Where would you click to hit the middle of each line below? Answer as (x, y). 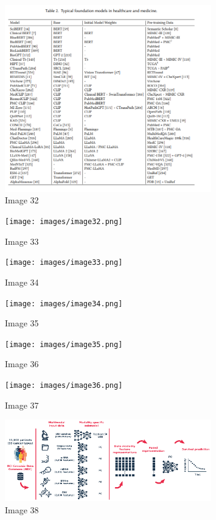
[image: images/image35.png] (64, 344)
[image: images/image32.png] (64, 222)
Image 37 (22, 405)
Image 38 (22, 510)
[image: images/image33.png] (64, 263)
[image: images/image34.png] (64, 304)
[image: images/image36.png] (64, 386)
